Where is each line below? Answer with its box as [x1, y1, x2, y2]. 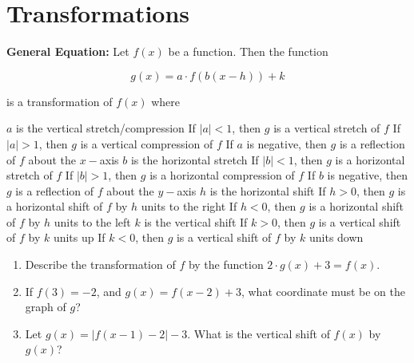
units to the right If [141, 198, 237, 215]
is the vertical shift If [144, 213, 248, 230]
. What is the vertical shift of [187, 325, 330, 341]
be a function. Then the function [168, 43, 328, 60]
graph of [25, 298, 66, 315]
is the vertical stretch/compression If [16, 120, 196, 136]
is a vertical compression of [80, 135, 213, 152]
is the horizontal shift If [209, 182, 326, 199]
